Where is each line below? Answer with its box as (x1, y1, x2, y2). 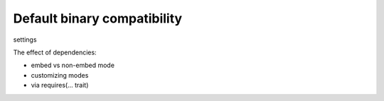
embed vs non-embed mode (31, 61, 115, 70)
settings (13, 35, 37, 44)
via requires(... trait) (31, 81, 89, 90)
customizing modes (31, 71, 89, 79)
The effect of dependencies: (13, 48, 97, 57)
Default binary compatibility (13, 11, 183, 26)
